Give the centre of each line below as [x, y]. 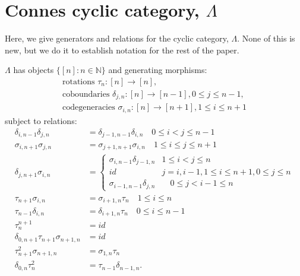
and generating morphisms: [158, 70]
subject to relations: [41, 120]
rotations [78, 82]
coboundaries [86, 94]
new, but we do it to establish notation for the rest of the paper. [122, 50]
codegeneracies [89, 108]
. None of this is [266, 38]
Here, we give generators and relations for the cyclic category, [117, 38]
